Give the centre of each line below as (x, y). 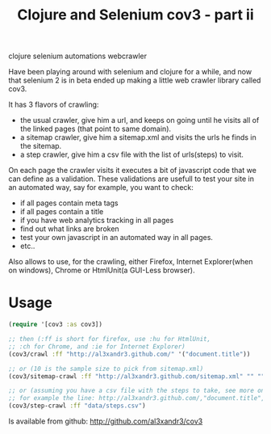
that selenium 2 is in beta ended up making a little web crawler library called (135, 80)
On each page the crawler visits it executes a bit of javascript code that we (132, 171)
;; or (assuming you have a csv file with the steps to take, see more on (137, 391)
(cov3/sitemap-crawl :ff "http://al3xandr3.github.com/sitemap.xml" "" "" (137, 376)
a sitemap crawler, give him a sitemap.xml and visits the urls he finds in (138, 137)
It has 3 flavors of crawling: (54, 105)
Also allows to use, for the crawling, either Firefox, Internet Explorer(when (131, 262)
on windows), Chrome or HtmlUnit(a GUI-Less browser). (102, 270)
